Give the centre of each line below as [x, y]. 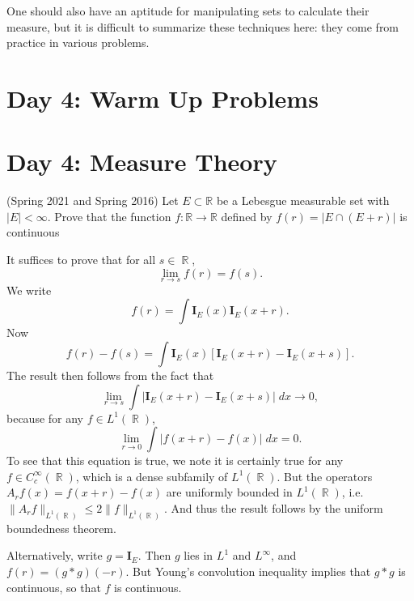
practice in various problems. [78, 43]
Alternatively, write [55, 555]
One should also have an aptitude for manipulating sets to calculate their [188, 11]
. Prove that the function [109, 216]
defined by [247, 216]
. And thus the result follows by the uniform [273, 508]
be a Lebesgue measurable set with [303, 200]
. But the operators [325, 476]
